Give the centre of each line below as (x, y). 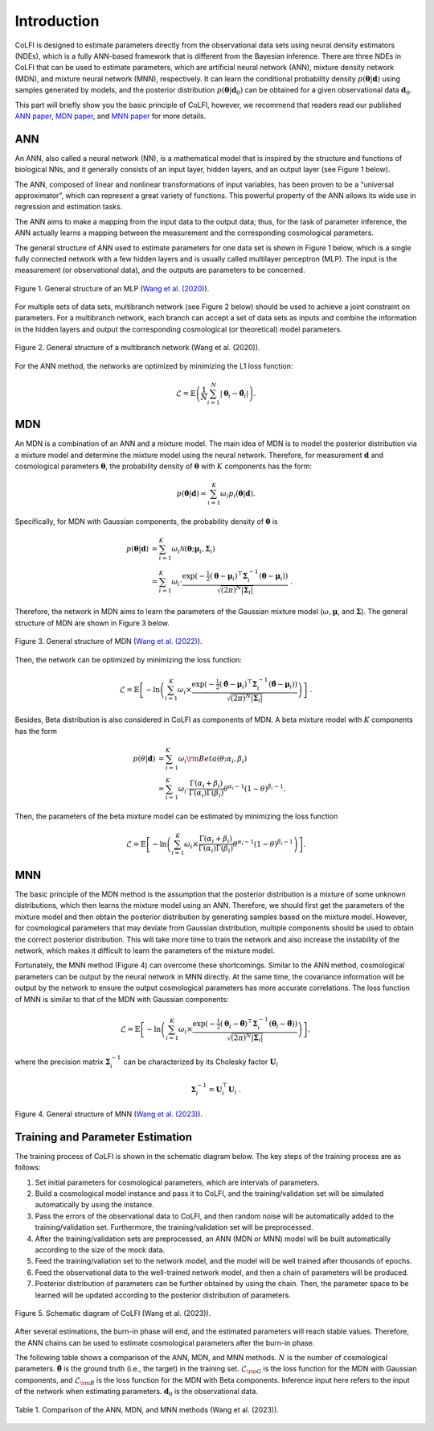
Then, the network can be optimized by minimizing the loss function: (129, 659)
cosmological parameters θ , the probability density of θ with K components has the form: (164, 466)
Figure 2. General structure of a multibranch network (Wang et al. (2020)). (137, 348)
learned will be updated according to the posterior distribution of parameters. (163, 1295)
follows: (28, 1168)
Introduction (57, 21)
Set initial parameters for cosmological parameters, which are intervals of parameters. (177, 1182)
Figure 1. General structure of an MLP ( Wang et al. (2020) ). (112, 288)
